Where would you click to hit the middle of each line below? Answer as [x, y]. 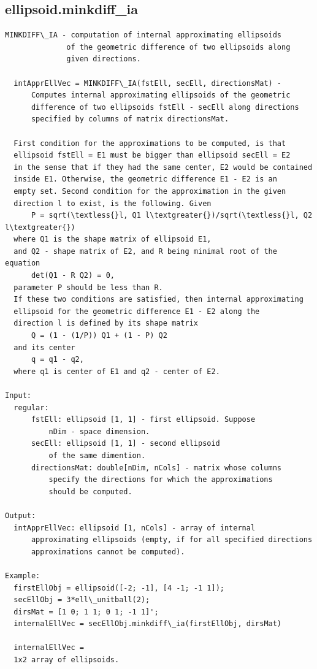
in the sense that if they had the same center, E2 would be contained [163, 167]
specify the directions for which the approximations [161, 480]
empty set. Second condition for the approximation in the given [150, 191]
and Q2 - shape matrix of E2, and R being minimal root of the [145, 251]
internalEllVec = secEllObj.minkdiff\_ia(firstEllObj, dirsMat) [148, 624]
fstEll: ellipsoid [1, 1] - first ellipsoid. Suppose [143, 420]
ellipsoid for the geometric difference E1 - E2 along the [137, 311]
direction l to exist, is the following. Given [113, 203]
